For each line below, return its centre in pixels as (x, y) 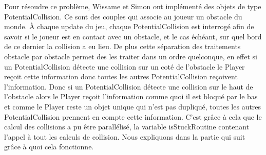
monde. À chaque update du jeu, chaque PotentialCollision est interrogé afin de (129, 26)
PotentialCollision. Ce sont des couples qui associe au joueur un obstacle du (123, 16)
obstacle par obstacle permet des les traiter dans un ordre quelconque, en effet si (131, 56)
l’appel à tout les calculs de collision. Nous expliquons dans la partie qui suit (125, 136)
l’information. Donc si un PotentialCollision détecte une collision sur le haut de (129, 86)
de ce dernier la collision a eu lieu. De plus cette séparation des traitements (122, 46)
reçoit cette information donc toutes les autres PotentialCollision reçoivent (121, 76)
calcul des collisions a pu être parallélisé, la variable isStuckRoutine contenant (127, 127)
